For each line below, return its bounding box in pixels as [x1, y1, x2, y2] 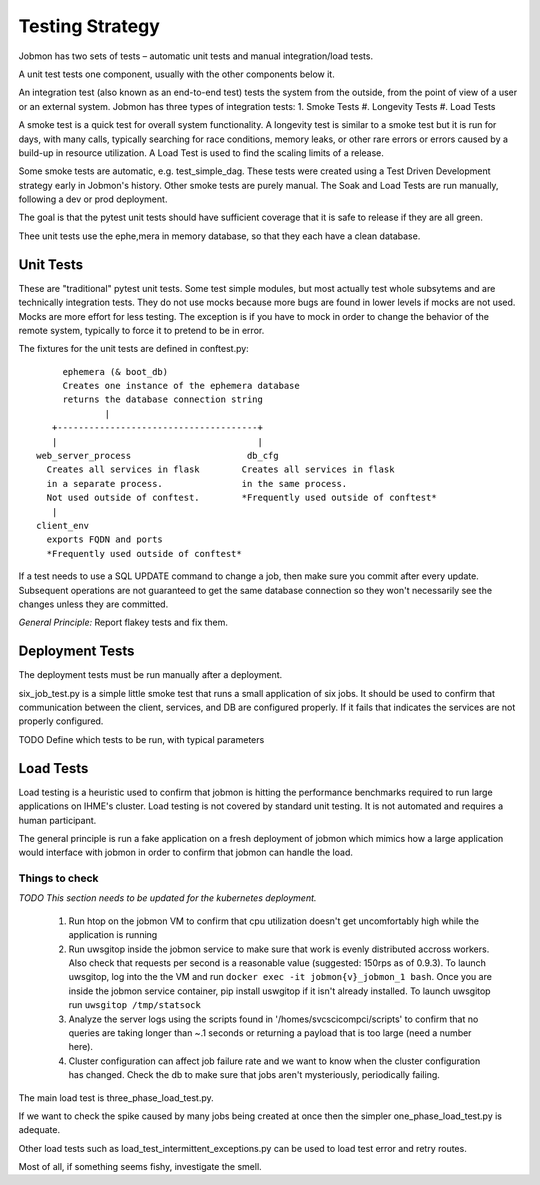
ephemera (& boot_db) [62, 366, 169, 377]
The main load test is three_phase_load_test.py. [18, 1091, 214, 1104]
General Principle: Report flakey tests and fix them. [18, 616, 229, 629]
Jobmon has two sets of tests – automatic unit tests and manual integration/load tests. [18, 50, 374, 62]
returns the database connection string [62, 394, 264, 405]
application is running [68, 929, 158, 941]
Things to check [18, 871, 99, 885]
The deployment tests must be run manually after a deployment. [18, 669, 283, 681]
